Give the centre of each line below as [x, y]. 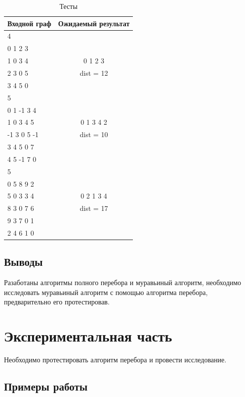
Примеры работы [46, 386]
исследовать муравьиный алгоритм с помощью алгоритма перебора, [106, 292]
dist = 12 [94, 73]
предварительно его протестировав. [57, 302]
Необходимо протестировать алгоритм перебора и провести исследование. [115, 360]
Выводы [23, 262]
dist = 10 [94, 134]
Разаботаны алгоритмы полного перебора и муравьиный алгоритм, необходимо [123, 282]
